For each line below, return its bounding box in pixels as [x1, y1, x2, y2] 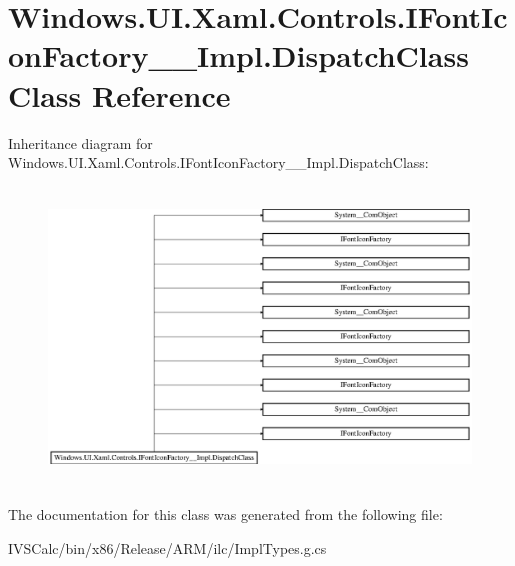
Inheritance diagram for [8, 132, 153, 153]
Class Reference [8, 74, 231, 115]
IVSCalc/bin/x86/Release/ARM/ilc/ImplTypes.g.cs [8, 537, 327, 558]
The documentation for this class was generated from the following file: [8, 504, 443, 525]
